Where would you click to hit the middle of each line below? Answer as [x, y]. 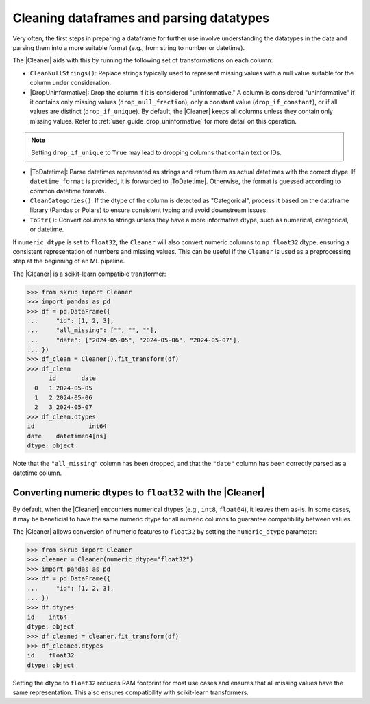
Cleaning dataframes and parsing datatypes [141, 18]
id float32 [51, 656]
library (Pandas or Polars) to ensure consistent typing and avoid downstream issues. [149, 210]
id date [72, 378]
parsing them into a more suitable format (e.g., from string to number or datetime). [129, 47]
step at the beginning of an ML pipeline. [69, 261]
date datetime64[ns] [67, 436]
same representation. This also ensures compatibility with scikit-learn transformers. [131, 692]
